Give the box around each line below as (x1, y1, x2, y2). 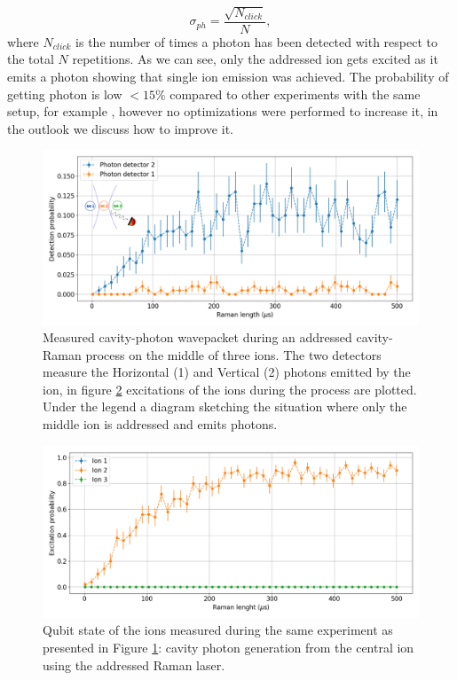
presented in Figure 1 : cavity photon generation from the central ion (43, 638, 414, 657)
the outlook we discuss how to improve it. (7, 119, 233, 137)
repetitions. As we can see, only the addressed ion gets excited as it (72, 50, 438, 68)
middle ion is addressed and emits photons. (43, 415, 278, 434)
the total (7, 50, 54, 68)
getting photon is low (7, 84, 122, 103)
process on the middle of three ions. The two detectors (85, 345, 382, 363)
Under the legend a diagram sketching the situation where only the (43, 397, 407, 416)
